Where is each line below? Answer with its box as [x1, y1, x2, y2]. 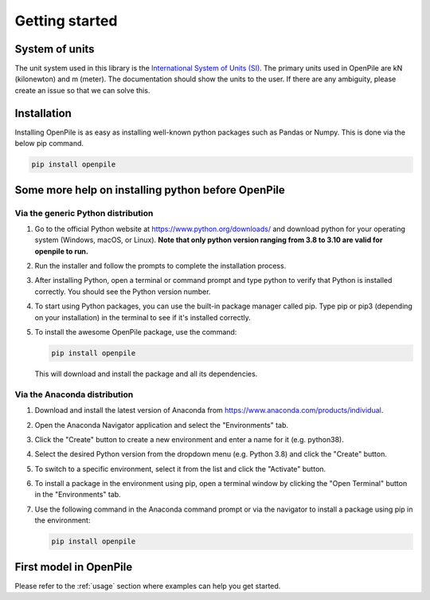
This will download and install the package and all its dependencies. [34, 369, 258, 378]
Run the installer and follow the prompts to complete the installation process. [34, 261, 287, 271]
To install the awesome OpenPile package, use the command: [34, 327, 237, 336]
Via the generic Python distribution [14, 207, 154, 218]
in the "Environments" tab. [34, 490, 121, 500]
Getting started [14, 12, 118, 29]
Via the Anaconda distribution [14, 389, 134, 400]
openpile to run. [34, 246, 89, 256]
